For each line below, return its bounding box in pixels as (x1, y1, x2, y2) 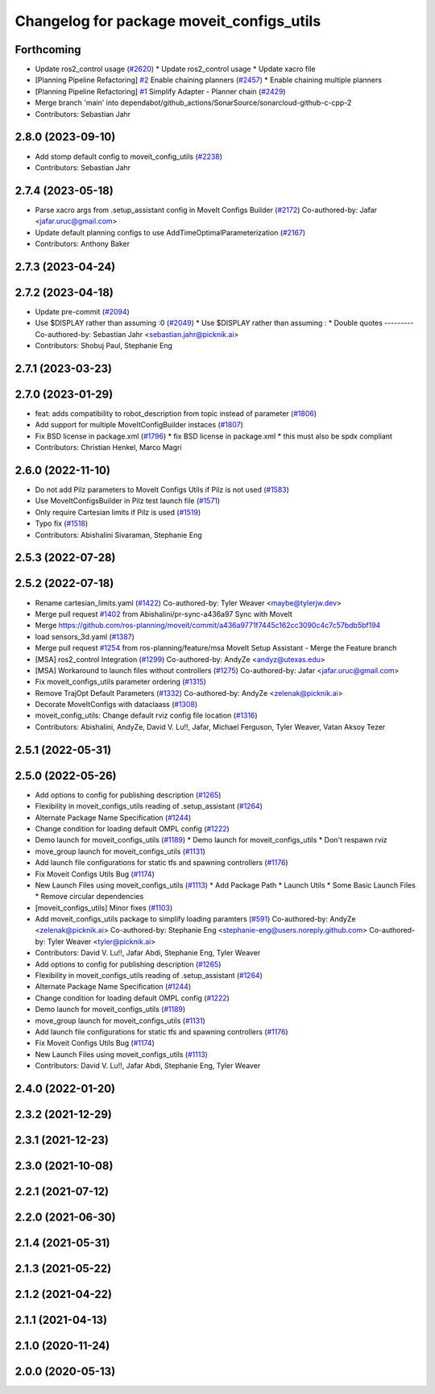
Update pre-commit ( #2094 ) (35, 306, 130, 316)
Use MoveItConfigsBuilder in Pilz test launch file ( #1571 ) (35, 496, 221, 506)
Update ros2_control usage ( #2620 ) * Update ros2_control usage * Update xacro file (35, 64, 316, 74)
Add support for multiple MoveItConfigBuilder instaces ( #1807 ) (35, 420, 243, 430)
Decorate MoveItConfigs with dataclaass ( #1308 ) (35, 700, 198, 709)
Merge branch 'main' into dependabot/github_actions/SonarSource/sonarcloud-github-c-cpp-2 (35, 98, 352, 108)
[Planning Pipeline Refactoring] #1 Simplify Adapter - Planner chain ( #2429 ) (35, 86, 286, 96)
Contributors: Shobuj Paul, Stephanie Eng (35, 341, 173, 351)
